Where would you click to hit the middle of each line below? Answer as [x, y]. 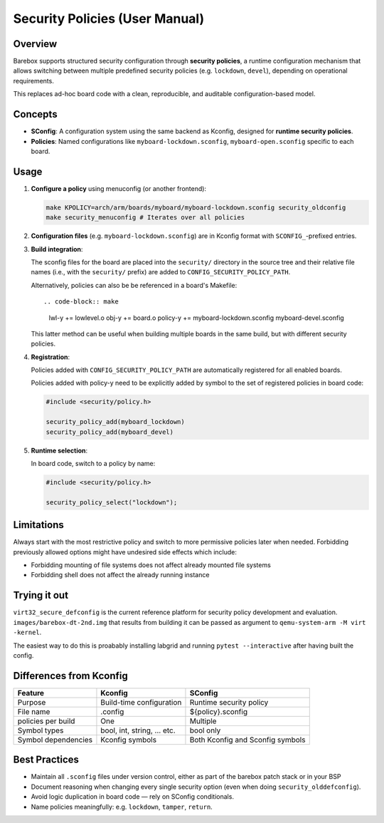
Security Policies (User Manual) [109, 19]
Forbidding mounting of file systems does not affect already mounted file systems [151, 565]
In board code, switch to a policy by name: [93, 464]
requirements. [34, 81]
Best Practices [46, 760]
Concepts [35, 114]
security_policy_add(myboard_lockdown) [115, 422]
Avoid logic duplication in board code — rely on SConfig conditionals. [133, 797]
